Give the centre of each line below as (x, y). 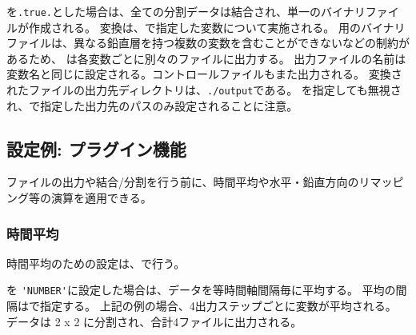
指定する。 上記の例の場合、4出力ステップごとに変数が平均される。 (218, 306)
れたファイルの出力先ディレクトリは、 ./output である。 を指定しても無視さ (204, 90)
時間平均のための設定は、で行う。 (96, 263)
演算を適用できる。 (101, 198)
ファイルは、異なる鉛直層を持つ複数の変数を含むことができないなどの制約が (208, 43)
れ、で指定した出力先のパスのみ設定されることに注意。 (152, 105)
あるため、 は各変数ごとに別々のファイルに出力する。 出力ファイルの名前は (206, 58)
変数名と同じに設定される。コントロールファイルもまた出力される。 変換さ (204, 74)
